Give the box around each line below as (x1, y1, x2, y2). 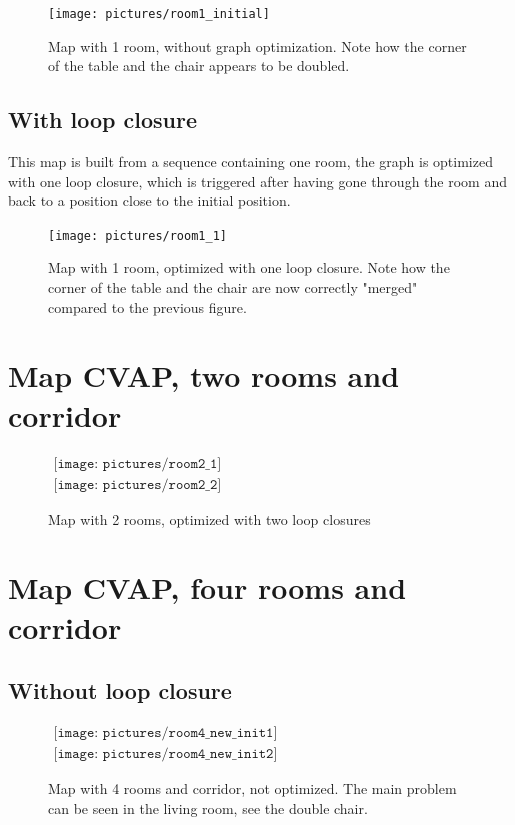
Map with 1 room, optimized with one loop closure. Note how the (48, 257, 450, 278)
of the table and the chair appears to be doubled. (48, 55, 350, 76)
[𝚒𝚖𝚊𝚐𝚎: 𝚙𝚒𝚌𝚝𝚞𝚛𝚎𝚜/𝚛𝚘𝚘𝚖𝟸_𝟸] (53, 477, 222, 492)
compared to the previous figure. (48, 296, 247, 317)
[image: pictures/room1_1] (48, 228, 227, 243)
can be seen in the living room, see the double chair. (48, 797, 368, 818)
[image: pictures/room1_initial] (48, 7, 270, 21)
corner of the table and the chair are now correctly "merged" (48, 277, 418, 298)
